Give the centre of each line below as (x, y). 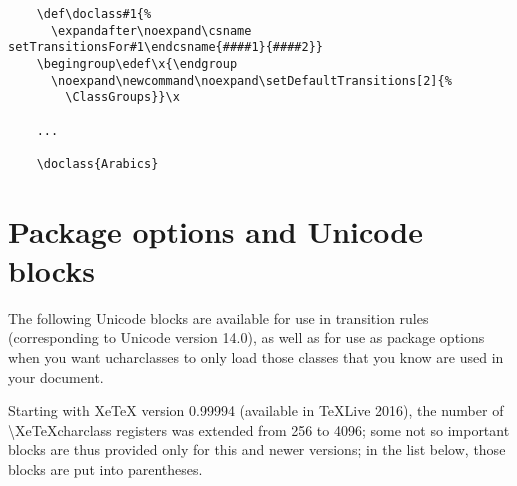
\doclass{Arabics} (97, 163)
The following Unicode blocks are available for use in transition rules (218, 317)
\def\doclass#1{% (94, 14)
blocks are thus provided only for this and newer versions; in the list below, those (257, 449)
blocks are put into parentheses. (105, 469)
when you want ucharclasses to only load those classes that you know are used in (256, 357)
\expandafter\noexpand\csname (151, 30)
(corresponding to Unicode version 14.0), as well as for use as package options (246, 337)
